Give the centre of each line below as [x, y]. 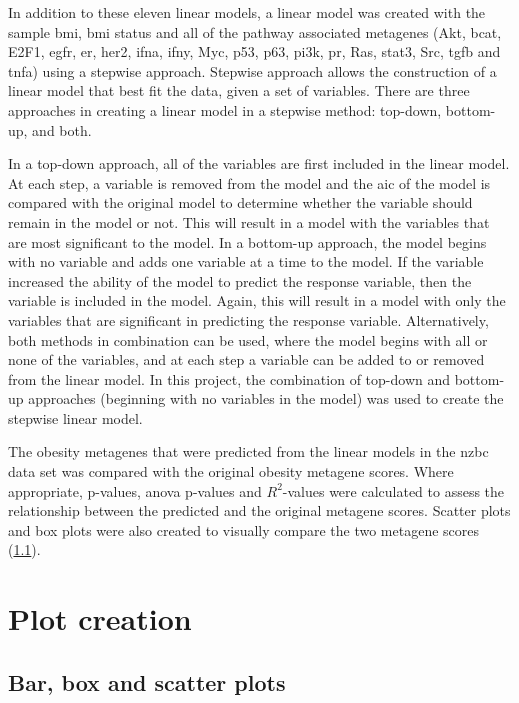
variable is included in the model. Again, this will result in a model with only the [257, 300]
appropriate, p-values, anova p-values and [135, 490]
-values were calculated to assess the [393, 490]
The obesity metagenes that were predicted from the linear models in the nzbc [248, 451]
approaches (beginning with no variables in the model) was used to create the [266, 398]
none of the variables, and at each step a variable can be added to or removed [246, 359]
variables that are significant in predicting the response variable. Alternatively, [248, 319]
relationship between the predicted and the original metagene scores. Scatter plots [259, 510]
